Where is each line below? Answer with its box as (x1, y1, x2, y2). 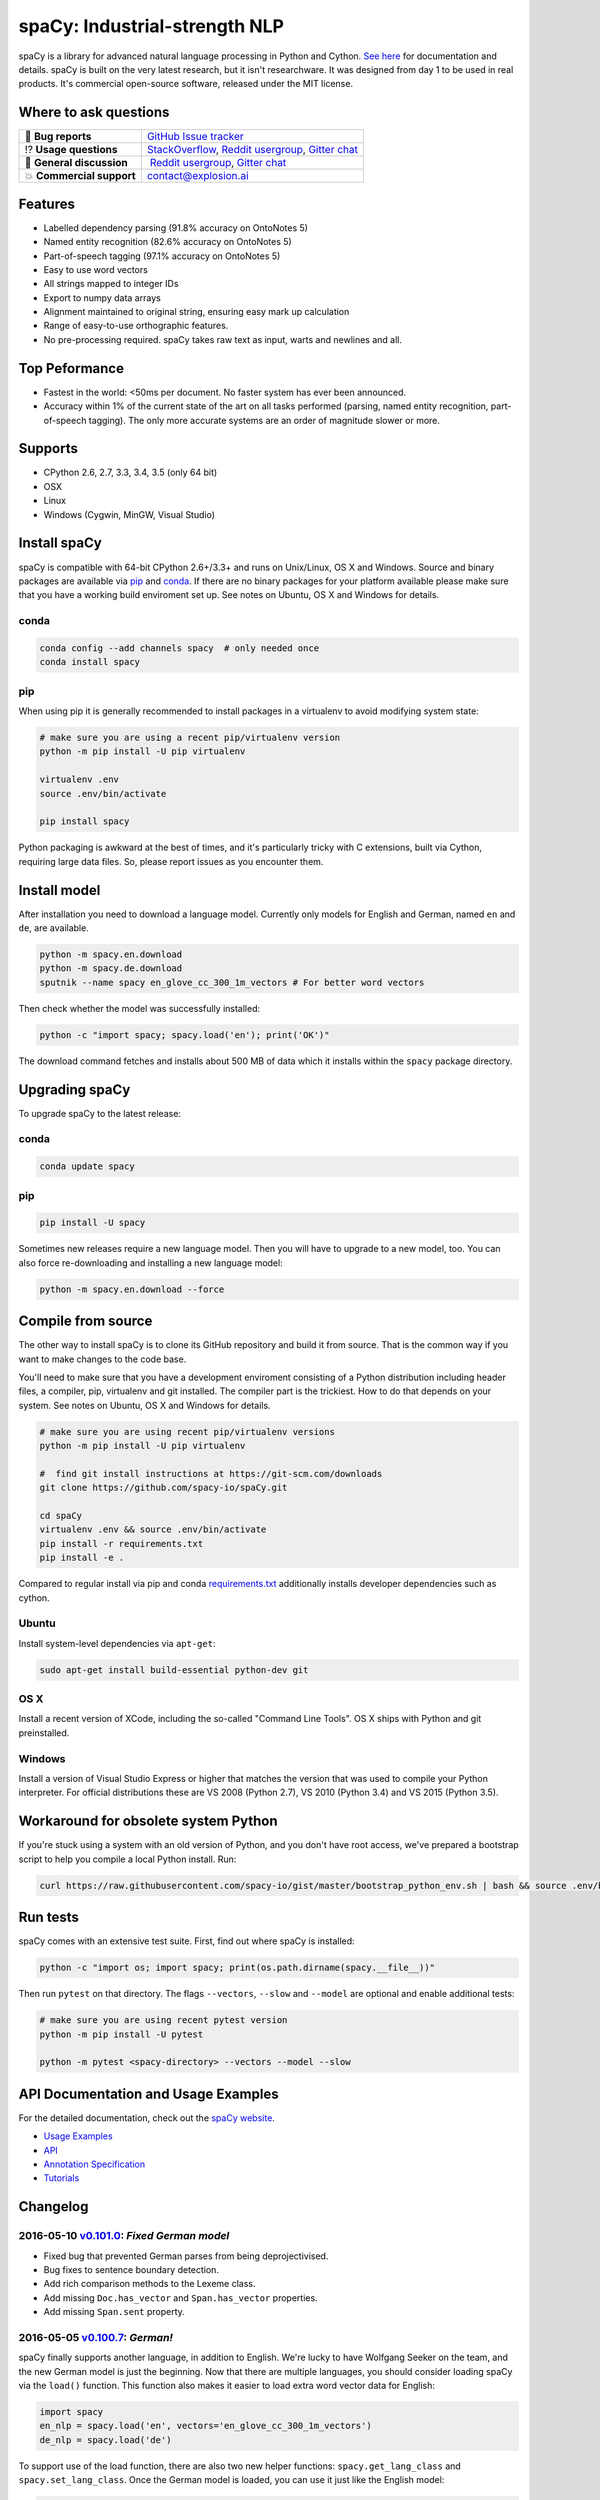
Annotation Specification (43, 2158, 145, 2170)
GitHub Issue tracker (146, 130, 244, 144)
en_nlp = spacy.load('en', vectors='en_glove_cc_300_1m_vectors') (39, 2420, 372, 2432)
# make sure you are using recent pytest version (39, 2015, 288, 2026)
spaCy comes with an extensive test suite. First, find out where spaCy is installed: (18, 1935, 355, 1947)
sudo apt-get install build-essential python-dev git (39, 1664, 309, 1675)
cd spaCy (39, 1510, 83, 1522)
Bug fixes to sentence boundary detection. (43, 2263, 220, 2275)
